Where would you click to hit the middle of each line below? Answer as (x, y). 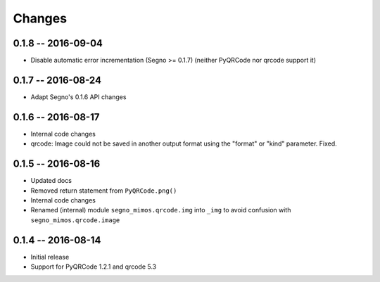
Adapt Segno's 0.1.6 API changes (78, 97)
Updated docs (51, 181)
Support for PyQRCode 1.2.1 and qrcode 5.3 (94, 267)
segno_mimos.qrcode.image (75, 220)
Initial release (50, 257)
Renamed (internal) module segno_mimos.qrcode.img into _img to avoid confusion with (161, 210)
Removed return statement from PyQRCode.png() (104, 191)
